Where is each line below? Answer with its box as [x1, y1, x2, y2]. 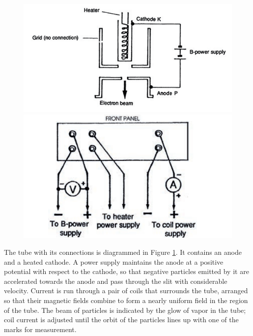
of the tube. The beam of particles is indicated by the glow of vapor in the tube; [4, 305, 246, 315]
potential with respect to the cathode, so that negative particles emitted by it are [4, 266, 249, 276]
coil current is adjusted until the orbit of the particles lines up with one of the [4, 314, 239, 325]
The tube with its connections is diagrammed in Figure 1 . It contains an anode [4, 247, 242, 257]
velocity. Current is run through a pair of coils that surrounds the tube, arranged [4, 285, 248, 296]
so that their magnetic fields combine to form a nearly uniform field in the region [4, 295, 248, 305]
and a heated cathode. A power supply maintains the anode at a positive [4, 256, 224, 267]
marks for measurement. [4, 324, 77, 334]
